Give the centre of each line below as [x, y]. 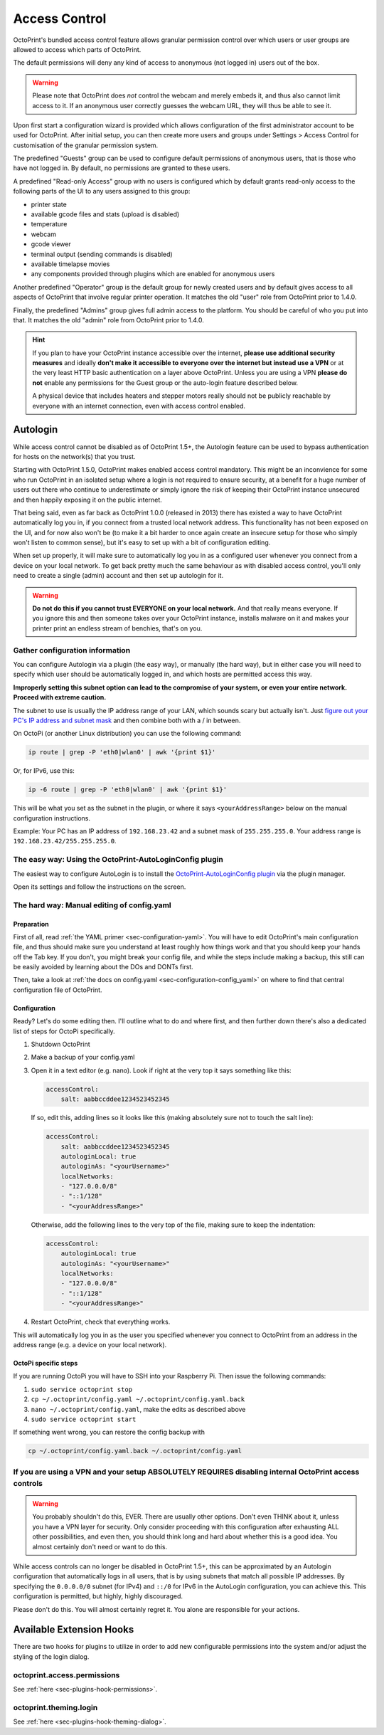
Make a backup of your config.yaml [83, 1058]
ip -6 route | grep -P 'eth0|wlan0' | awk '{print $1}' [128, 790]
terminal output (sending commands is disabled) [102, 254]
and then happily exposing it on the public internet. [88, 500]
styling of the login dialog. [51, 1656]
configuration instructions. [52, 818]
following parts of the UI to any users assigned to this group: [102, 191]
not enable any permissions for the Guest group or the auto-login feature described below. [165, 383]
